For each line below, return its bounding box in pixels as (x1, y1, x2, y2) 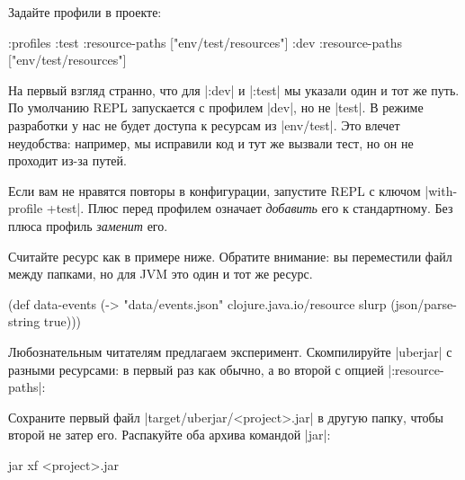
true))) (43, 312, 82, 331)
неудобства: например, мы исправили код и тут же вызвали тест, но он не (8, 133, 414, 152)
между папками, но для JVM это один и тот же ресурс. (8, 264, 313, 283)
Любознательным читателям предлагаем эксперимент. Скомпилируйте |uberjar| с (8, 342, 452, 360)
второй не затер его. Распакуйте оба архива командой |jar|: (8, 425, 331, 444)
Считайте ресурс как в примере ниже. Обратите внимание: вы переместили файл (8, 246, 452, 265)
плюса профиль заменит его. (8, 216, 168, 235)
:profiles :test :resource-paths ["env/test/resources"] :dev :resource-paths (8, 32, 403, 51)
